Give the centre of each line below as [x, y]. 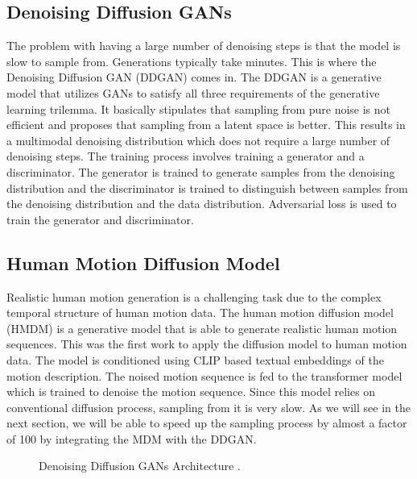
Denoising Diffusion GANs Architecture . [140, 466]
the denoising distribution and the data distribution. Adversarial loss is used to [202, 204]
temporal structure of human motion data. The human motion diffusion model [200, 312]
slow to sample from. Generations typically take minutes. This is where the [192, 61]
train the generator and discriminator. [100, 219]
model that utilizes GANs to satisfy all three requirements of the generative [193, 92]
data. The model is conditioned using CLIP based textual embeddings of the [195, 359]
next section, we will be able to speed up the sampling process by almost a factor [207, 423]
